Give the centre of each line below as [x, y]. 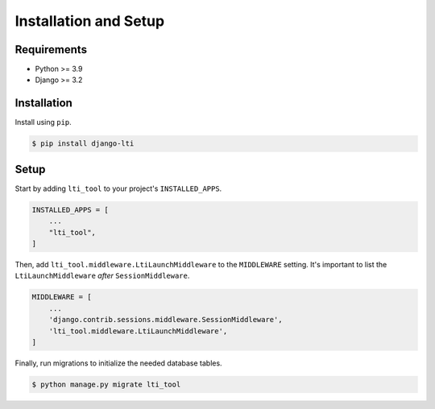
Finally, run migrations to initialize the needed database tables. [118, 363]
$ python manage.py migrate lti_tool [106, 384]
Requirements [51, 50]
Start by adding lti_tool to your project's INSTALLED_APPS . [118, 188]
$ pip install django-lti [83, 144]
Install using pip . [43, 122]
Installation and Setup [90, 21]
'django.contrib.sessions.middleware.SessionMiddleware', [166, 320]
